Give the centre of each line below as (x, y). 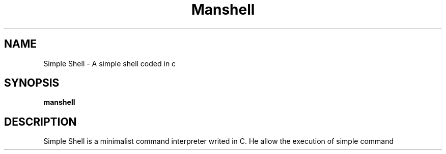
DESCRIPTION (40, 122)
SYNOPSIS (32, 83)
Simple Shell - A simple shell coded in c (110, 63)
